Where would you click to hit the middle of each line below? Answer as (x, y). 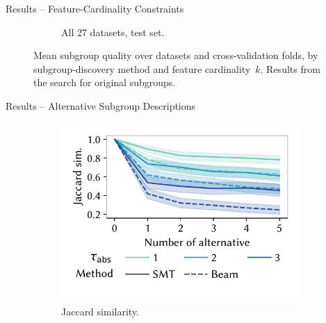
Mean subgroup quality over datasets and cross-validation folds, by (176, 55)
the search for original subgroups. (105, 82)
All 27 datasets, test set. (113, 32)
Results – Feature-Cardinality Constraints (95, 8)
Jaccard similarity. (100, 312)
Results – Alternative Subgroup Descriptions (101, 105)
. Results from (290, 68)
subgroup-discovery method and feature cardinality (142, 68)
